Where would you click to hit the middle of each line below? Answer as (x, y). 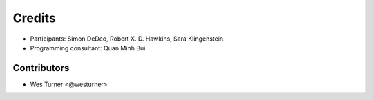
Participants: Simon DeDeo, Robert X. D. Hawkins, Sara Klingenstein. (127, 39)
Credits (35, 18)
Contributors (41, 68)
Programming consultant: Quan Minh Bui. (89, 48)
